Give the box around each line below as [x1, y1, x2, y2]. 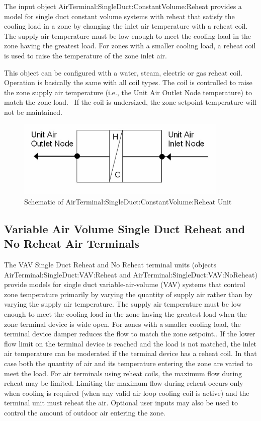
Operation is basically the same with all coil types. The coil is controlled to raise [4, 77, 252, 88]
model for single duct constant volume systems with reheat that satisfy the [4, 11, 235, 21]
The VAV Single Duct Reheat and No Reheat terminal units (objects [4, 259, 216, 269]
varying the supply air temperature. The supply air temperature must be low [4, 299, 242, 309]
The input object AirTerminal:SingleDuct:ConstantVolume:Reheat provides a [4, 1, 242, 11]
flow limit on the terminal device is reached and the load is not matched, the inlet [4, 338, 256, 348]
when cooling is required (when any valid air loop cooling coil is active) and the [4, 387, 249, 398]
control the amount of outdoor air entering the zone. [4, 407, 166, 417]
